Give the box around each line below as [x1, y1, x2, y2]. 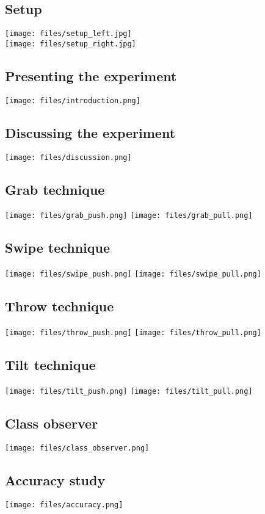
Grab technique [5, 179, 105, 198]
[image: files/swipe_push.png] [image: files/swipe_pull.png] [5, 270, 261, 279]
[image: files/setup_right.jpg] [5, 39, 136, 48]
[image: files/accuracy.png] [5, 500, 123, 509]
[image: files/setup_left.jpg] [5, 29, 132, 38]
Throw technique [5, 297, 114, 316]
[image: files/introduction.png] [5, 96, 140, 105]
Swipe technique [5, 238, 111, 257]
